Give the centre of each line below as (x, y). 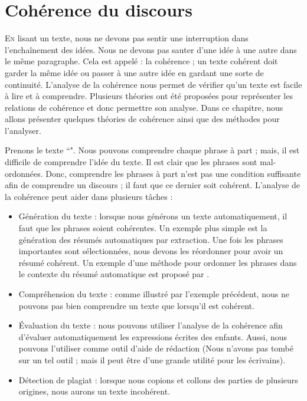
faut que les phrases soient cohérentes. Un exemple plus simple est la (143, 228)
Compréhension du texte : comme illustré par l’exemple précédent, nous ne (154, 294)
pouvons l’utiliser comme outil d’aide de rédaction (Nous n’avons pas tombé (156, 348)
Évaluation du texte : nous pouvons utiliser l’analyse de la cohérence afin (151, 325)
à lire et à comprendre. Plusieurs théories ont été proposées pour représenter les (149, 96)
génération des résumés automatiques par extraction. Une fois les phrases (151, 239)
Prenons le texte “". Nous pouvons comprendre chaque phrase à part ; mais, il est (152, 150)
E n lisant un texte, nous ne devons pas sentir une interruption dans (127, 38)
